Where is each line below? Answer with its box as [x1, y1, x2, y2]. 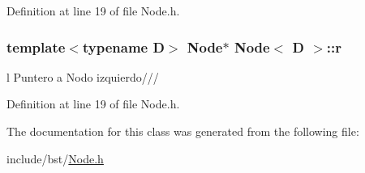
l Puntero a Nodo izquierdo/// [6, 68, 159, 85]
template [6, 36, 66, 57]
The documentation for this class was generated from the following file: [6, 123, 359, 139]
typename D [82, 36, 165, 57]
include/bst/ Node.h [6, 150, 104, 167]
